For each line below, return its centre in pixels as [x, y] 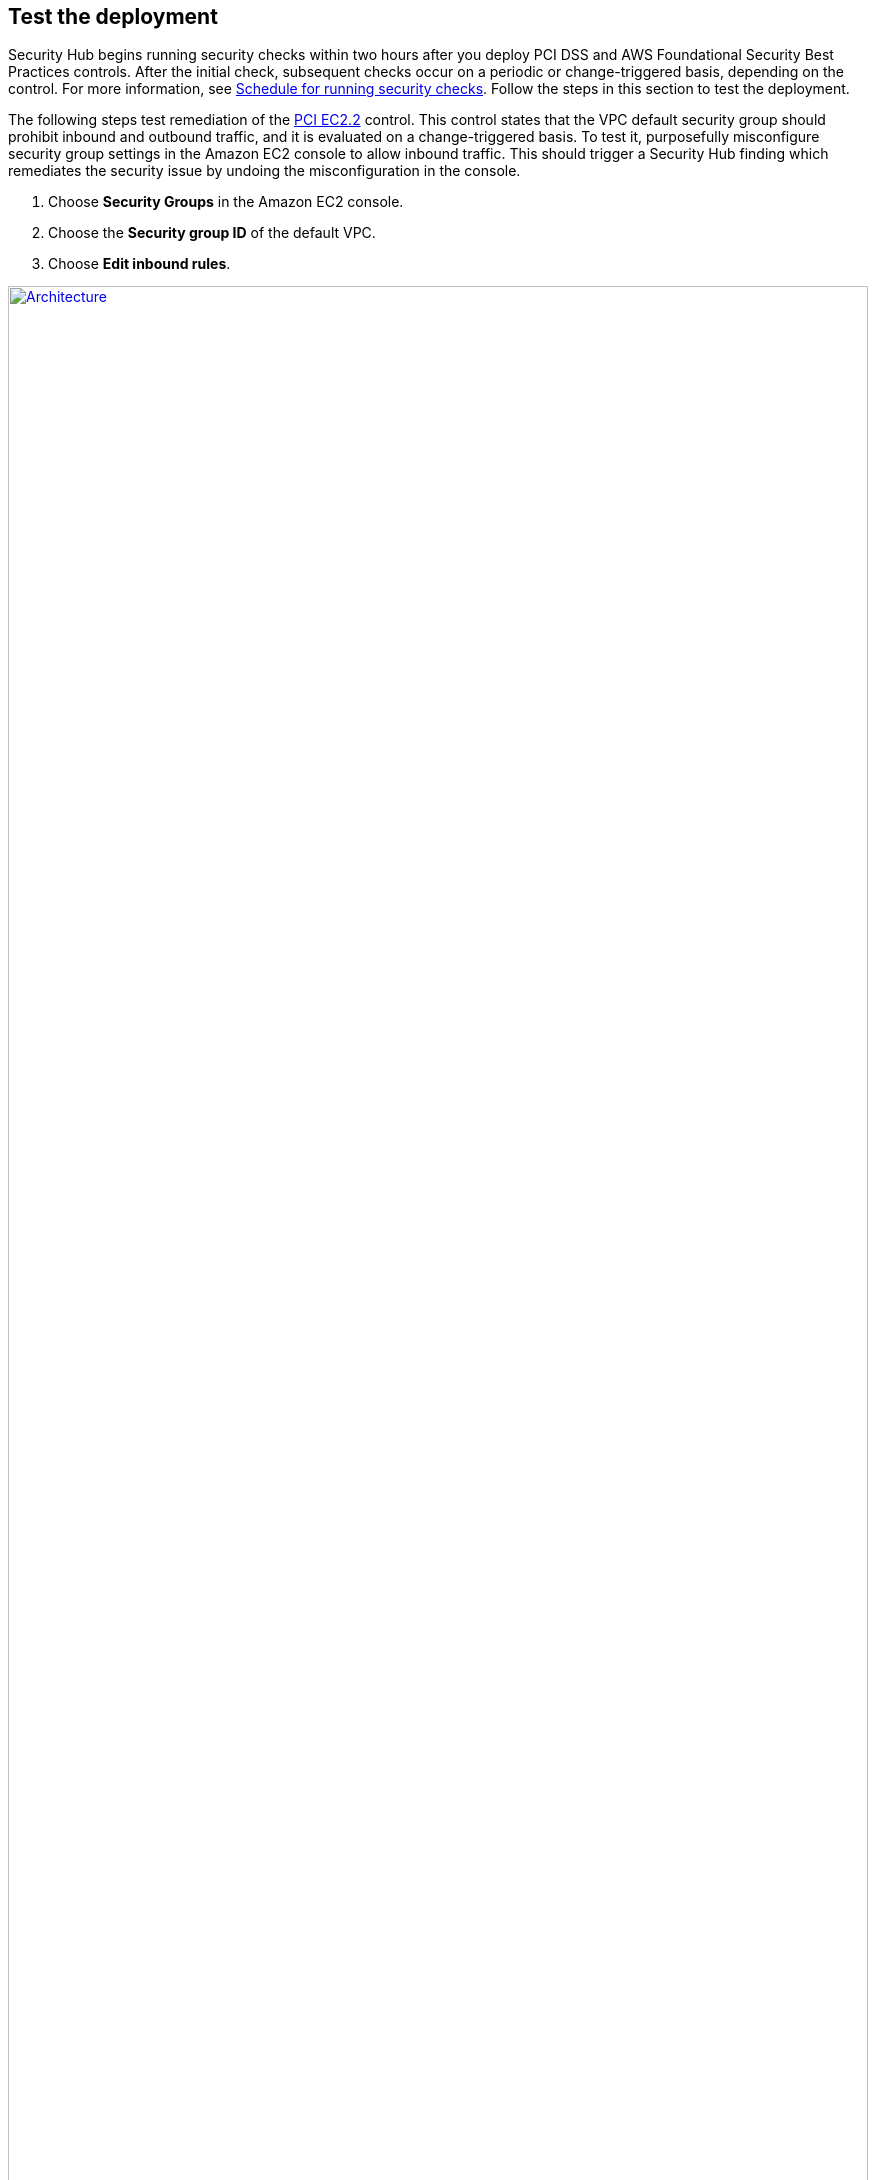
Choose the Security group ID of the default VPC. [212, 233]
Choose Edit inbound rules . [139, 264]
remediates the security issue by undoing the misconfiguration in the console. [264, 171]
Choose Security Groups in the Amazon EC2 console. [226, 202]
